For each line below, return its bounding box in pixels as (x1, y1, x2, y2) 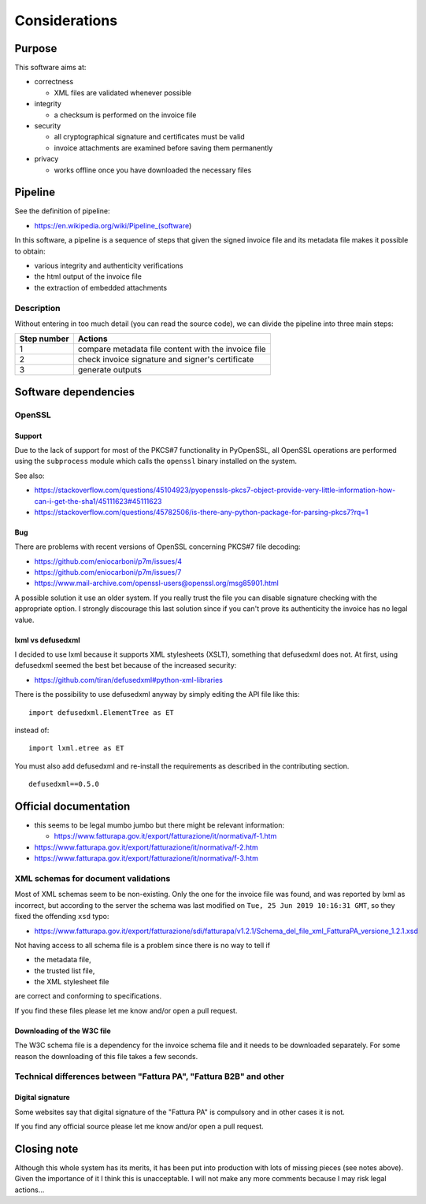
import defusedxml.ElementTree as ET (28, 708, 175, 717)
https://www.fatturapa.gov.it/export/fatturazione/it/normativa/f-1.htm (54, 832, 277, 841)
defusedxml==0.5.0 (28, 780, 100, 789)
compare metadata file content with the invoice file (77, 343, 267, 354)
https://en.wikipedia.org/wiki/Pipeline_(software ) (34, 220, 192, 230)
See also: (14, 471, 45, 480)
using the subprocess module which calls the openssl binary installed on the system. (14, 457, 297, 466)
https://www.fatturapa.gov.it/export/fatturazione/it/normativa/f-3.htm (34, 854, 259, 863)
